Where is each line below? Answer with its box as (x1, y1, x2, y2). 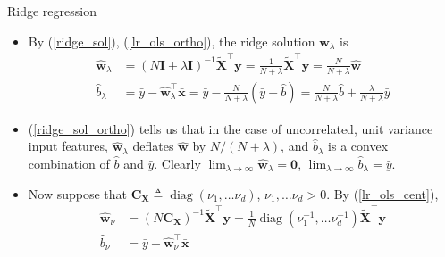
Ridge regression (7, 2, 97, 20)
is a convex (328, 137, 389, 155)
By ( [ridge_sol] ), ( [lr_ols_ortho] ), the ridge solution (28, 31, 315, 50)
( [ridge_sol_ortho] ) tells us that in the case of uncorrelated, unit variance (28, 119, 433, 137)
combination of (28, 153, 110, 172)
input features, (28, 137, 108, 155)
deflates (132, 137, 174, 155)
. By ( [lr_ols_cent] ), (326, 184, 439, 203)
